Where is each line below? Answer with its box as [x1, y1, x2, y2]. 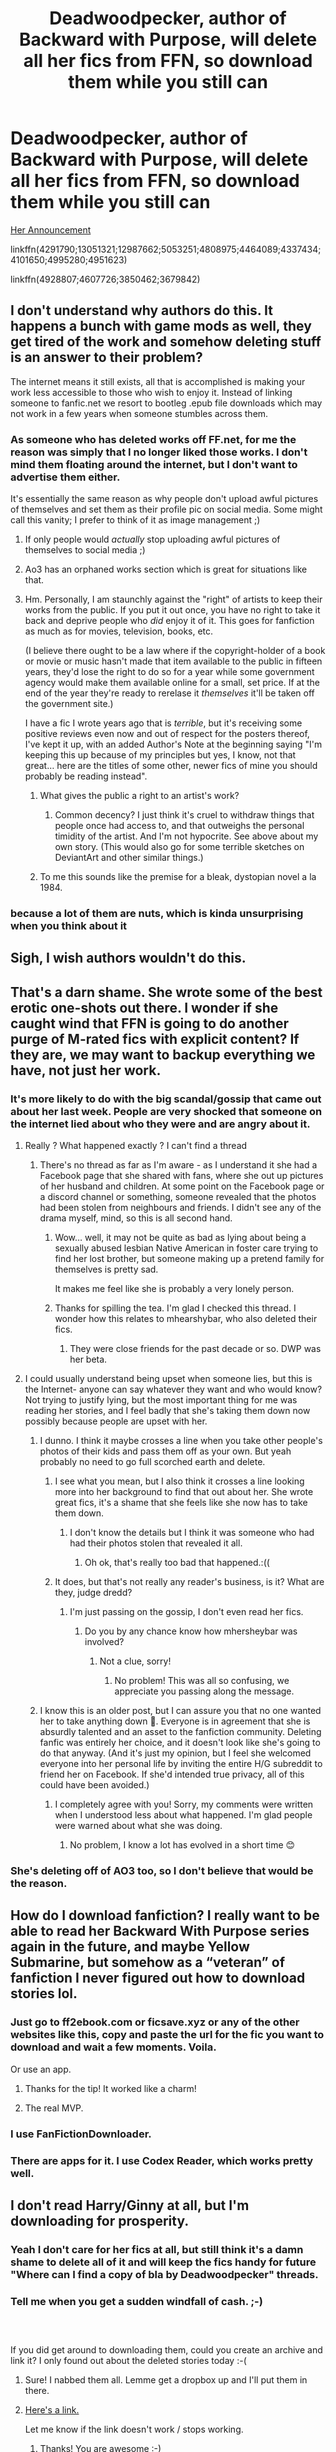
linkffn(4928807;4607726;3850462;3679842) [10, 273, 201, 285]
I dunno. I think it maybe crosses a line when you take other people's [39, 1435, 323, 1447]
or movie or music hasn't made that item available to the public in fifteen [24, 655, 323, 667]
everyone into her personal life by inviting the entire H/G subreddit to [39, 1758, 323, 1770]
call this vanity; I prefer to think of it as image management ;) [10, 514, 261, 526]
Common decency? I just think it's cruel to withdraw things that [54, 809, 315, 821]
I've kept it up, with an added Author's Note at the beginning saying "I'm [24, 738, 323, 751]
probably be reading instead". [24, 770, 148, 782]
